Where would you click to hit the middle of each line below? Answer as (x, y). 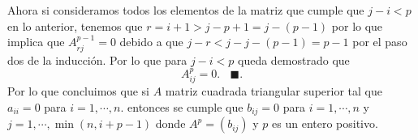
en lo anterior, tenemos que (75, 25)
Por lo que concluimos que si (78, 91)
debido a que (151, 42)
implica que (36, 42)
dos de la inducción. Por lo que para (97, 59)
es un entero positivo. (325, 123)
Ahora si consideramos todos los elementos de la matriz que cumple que (186, 10)
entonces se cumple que (185, 107)
